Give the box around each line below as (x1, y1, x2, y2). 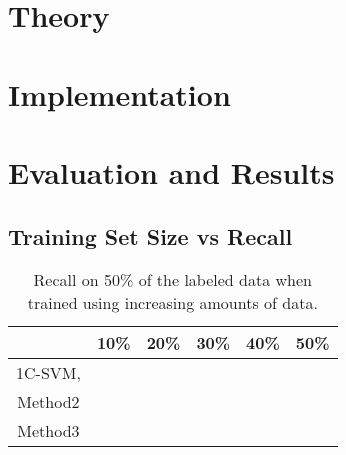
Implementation (8, 73, 231, 114)
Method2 (17, 390, 80, 414)
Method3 (17, 419, 80, 443)
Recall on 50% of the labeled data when (33, 268, 312, 292)
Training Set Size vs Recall (8, 220, 293, 251)
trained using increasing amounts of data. (27, 291, 318, 315)
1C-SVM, (16, 361, 81, 385)
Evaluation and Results (8, 151, 335, 192)
